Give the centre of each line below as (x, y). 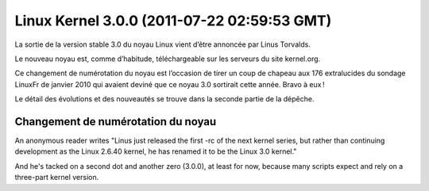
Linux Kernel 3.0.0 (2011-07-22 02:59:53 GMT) (173, 21)
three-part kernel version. (57, 178)
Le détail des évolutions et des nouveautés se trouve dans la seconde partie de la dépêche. (164, 99)
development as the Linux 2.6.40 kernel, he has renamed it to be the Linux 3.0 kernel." (156, 151)
